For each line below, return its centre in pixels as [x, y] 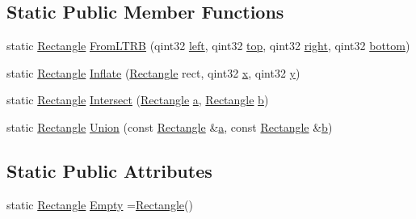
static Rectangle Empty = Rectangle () [100, 204]
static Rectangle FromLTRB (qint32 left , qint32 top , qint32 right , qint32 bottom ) [208, 46]
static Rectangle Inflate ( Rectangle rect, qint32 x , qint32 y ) [153, 72]
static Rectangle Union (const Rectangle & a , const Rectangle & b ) [170, 126]
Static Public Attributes [109, 170]
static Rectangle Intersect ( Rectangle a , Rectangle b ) [138, 100]
